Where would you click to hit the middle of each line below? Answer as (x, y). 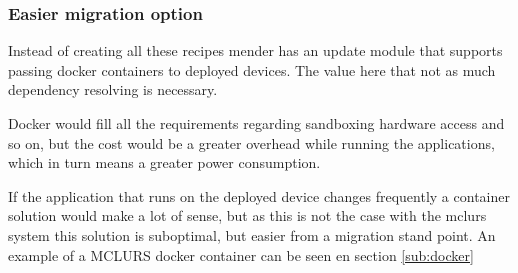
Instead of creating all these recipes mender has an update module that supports (255, 50)
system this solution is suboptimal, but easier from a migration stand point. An (252, 234)
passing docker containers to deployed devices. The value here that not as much (252, 69)
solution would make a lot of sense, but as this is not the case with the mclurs (247, 215)
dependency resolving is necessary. (113, 89)
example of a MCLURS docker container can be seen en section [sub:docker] (241, 254)
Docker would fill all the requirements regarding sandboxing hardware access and (256, 123)
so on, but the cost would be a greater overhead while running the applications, (251, 142)
